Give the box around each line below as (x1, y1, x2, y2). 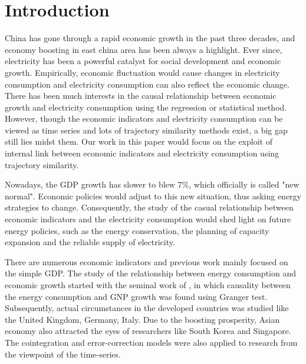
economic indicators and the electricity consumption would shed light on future (5, 213, 291, 225)
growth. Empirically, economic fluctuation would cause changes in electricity (5, 66, 280, 78)
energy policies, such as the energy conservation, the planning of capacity (5, 224, 269, 236)
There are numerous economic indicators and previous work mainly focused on (5, 255, 288, 268)
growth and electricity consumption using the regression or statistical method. (5, 101, 287, 113)
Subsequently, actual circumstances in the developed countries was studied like (5, 302, 289, 314)
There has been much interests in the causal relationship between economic (5, 89, 277, 102)
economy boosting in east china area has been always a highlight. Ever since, (5, 43, 282, 55)
